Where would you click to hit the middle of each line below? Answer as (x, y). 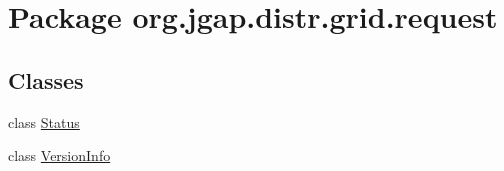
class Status (44, 121)
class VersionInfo (59, 155)
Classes (46, 79)
